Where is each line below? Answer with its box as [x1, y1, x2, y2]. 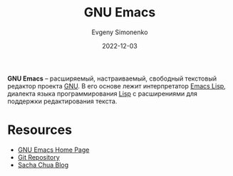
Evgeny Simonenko [91, 28, 148, 36]
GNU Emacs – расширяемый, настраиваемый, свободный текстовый [7, 74, 217, 83]
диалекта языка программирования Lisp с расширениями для [7, 89, 198, 98]
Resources [7, 122, 73, 138]
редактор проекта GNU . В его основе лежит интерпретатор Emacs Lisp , [7, 81, 226, 90]
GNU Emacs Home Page [17, 145, 90, 154]
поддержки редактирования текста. [7, 97, 118, 105]
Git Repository [17, 152, 61, 161]
